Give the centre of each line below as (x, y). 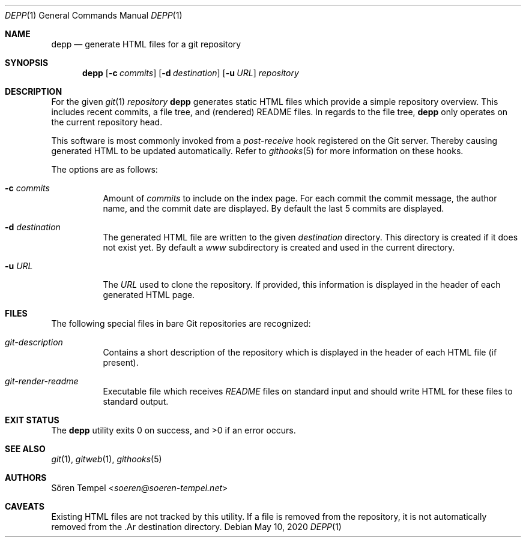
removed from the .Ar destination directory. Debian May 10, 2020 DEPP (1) (196, 527)
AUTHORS (26, 478)
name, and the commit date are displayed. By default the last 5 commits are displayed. (274, 208)
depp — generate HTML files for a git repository (146, 44)
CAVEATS (25, 506)
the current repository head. (107, 122)
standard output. (136, 401)
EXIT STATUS (32, 420)
